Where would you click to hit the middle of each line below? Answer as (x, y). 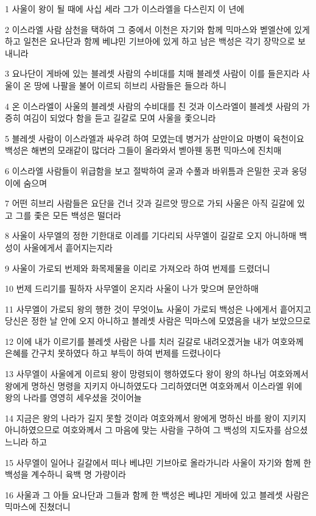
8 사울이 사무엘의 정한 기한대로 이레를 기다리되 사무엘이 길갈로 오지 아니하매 (151, 235)
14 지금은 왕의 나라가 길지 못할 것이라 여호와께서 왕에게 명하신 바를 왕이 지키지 (156, 418)
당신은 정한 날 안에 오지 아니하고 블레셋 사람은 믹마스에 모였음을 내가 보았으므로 (158, 321)
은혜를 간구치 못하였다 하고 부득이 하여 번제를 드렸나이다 (113, 353)
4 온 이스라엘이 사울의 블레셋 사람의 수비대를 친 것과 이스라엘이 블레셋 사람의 (152, 106)
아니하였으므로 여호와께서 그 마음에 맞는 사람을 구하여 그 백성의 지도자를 (143, 430)
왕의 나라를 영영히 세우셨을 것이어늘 (73, 398)
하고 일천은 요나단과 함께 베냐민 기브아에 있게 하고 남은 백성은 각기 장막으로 (150, 41)
